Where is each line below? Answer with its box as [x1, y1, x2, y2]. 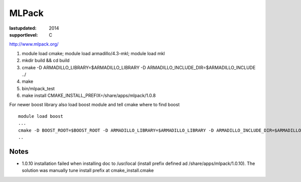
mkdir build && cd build [22, 58, 70, 64]
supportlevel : [9, 32, 38, 38]
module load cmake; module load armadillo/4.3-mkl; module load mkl [22, 50, 165, 56]
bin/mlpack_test [22, 85, 55, 91]
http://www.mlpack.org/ [9, 41, 59, 47]
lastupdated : [9, 25, 37, 31]
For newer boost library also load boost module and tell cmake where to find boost [9, 102, 180, 108]
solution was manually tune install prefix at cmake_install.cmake [22, 167, 154, 173]
